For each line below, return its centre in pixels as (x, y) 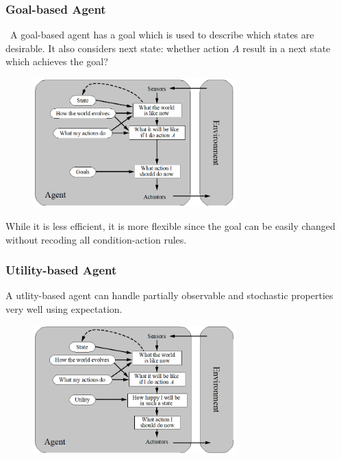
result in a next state (287, 48)
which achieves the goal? (57, 61)
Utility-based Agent (61, 270)
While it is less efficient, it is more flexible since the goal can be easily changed (170, 225)
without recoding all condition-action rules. (96, 239)
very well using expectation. (64, 308)
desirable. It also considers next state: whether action (117, 48)
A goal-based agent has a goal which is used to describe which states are (162, 35)
